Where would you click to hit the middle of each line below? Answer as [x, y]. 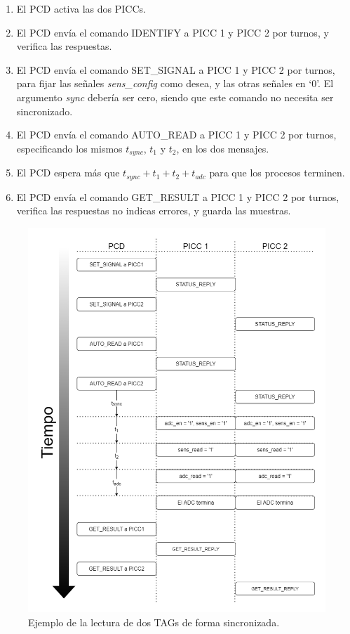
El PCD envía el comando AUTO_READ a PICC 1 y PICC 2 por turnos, [176, 135]
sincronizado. [45, 111]
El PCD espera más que [68, 173]
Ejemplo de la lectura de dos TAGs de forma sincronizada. [154, 622]
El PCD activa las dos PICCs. [81, 8]
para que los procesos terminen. [277, 173]
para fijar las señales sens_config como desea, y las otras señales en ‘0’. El [175, 83]
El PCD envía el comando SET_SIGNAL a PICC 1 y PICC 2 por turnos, [176, 69]
